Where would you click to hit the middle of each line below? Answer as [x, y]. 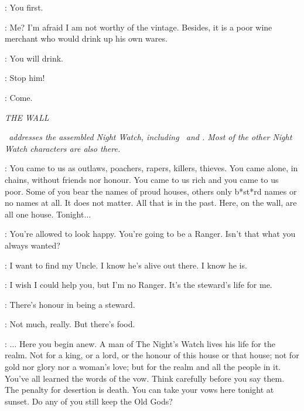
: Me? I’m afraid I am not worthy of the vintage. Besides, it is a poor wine [139, 27]
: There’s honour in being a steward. [70, 304]
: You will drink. [34, 58]
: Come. [19, 97]
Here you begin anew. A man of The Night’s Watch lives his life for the [147, 343]
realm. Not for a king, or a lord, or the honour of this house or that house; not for [152, 355]
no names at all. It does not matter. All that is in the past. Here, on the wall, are [151, 203]
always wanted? [33, 245]
